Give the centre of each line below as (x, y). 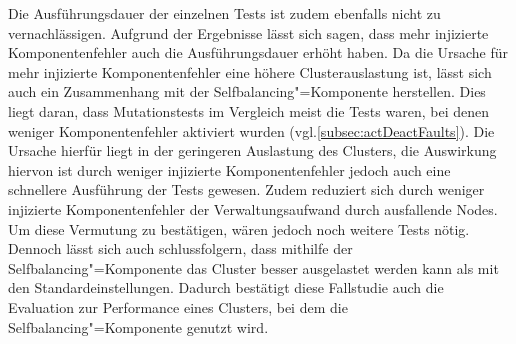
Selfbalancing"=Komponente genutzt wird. (138, 326)
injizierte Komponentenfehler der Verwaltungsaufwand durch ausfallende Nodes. (253, 208)
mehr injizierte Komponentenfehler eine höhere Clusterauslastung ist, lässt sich (250, 71)
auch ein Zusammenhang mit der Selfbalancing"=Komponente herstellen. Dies (247, 91)
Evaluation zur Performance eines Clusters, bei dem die (178, 306)
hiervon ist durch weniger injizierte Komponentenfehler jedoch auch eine (229, 169)
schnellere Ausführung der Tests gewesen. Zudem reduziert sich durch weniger (246, 189)
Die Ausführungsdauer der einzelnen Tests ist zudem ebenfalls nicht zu (224, 13)
